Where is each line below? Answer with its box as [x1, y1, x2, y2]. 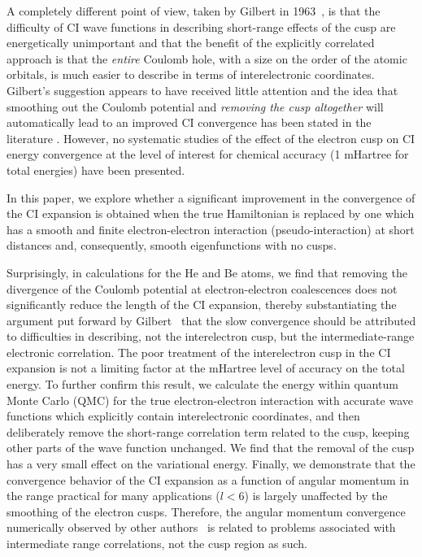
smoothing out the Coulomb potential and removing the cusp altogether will [7, 98, 384, 115]
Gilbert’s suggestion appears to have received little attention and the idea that [7, 81, 398, 98]
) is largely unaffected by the [244, 487, 388, 504]
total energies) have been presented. [7, 161, 185, 178]
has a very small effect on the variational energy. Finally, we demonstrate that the [7, 455, 415, 472]
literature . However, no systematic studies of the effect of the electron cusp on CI [7, 129, 415, 146]
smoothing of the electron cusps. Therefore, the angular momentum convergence [7, 503, 406, 520]
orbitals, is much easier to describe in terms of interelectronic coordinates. [7, 66, 375, 83]
